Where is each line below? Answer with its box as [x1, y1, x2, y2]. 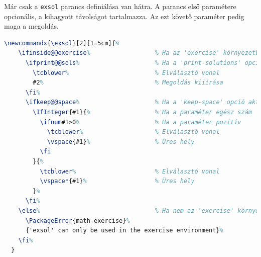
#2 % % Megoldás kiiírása [33, 79, 223, 87]
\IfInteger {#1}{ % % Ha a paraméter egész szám [33, 109, 252, 116]
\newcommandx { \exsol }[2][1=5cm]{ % [4, 39, 119, 47]
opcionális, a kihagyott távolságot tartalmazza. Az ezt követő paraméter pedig [4, 11, 244, 21]
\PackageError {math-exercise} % [25, 217, 130, 224]
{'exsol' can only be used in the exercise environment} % [25, 227, 223, 234]
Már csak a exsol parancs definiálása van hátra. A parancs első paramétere [4, 1, 236, 11]
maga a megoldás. [4, 21, 59, 31]
